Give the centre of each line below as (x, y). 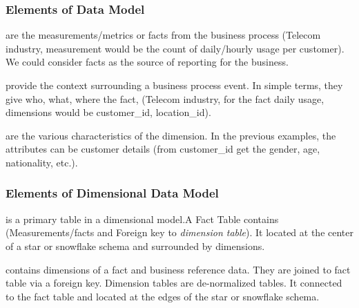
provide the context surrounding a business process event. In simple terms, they (174, 85)
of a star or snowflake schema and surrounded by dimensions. (135, 246)
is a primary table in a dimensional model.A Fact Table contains (142, 219)
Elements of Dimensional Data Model (112, 193)
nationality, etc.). (42, 162)
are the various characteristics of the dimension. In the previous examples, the (171, 135)
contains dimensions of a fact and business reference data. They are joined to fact (178, 269)
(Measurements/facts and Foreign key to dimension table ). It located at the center (180, 232)
